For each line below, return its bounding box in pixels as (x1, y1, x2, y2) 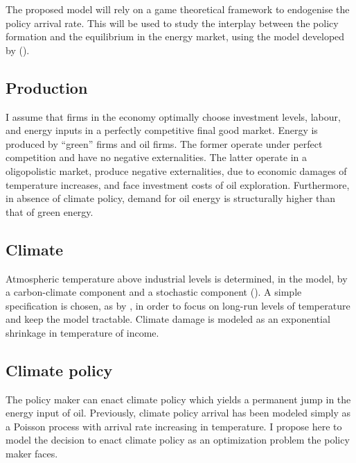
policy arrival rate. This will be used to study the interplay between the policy (6, 15, 339, 30)
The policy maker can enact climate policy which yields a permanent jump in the (6, 392, 351, 406)
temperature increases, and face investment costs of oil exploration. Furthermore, (6, 177, 350, 192)
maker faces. (6, 446, 58, 461)
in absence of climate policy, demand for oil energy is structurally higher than (6, 191, 336, 205)
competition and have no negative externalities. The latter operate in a (6, 150, 307, 165)
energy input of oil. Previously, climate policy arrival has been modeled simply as (6, 405, 351, 420)
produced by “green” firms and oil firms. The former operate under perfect (6, 136, 323, 151)
